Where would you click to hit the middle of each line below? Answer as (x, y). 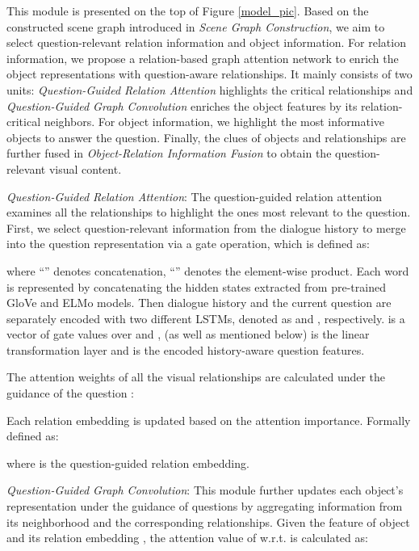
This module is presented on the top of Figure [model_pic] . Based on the (188, 11)
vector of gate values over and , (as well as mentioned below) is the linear (188, 334)
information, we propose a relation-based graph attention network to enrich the (203, 58)
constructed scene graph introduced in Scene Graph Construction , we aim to (196, 26)
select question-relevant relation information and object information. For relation (206, 42)
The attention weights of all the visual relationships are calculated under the (196, 377)
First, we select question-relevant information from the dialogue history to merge (206, 227)
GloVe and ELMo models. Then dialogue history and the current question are (199, 303)
